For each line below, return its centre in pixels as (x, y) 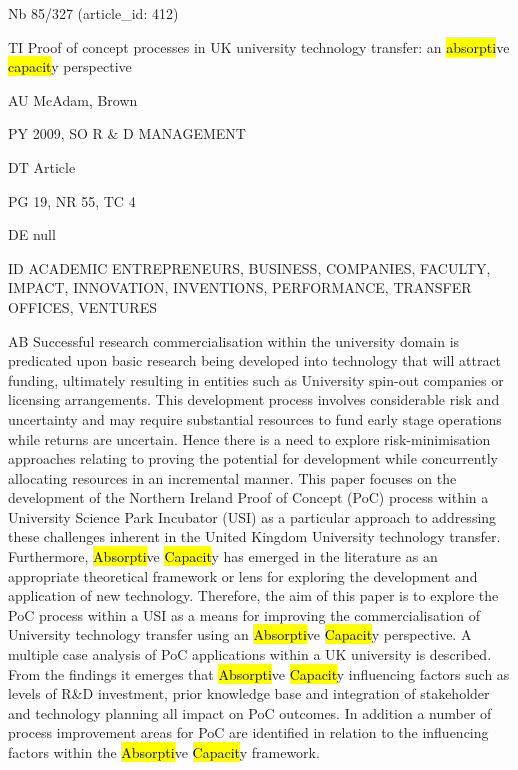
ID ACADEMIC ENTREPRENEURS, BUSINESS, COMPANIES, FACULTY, (249, 267)
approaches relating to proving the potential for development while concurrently (253, 458)
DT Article (42, 166)
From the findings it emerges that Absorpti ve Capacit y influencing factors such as (259, 673)
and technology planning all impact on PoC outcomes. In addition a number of (250, 712)
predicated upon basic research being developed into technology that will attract (255, 360)
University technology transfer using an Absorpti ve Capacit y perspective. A (240, 634)
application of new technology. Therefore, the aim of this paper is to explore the (253, 595)
